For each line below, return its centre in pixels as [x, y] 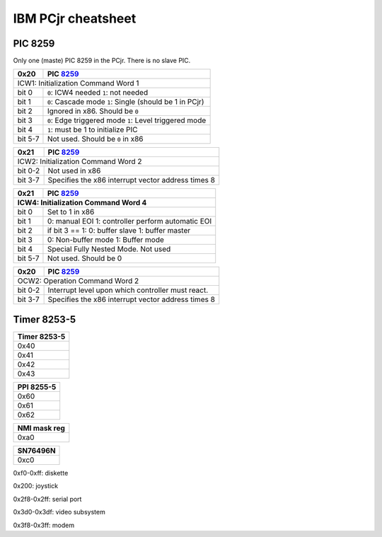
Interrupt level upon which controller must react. [128, 290]
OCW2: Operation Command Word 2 [78, 281]
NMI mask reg [41, 428]
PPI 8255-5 [37, 387]
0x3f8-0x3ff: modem [44, 525]
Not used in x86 [74, 171]
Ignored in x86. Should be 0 [93, 111]
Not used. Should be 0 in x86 [95, 139]
